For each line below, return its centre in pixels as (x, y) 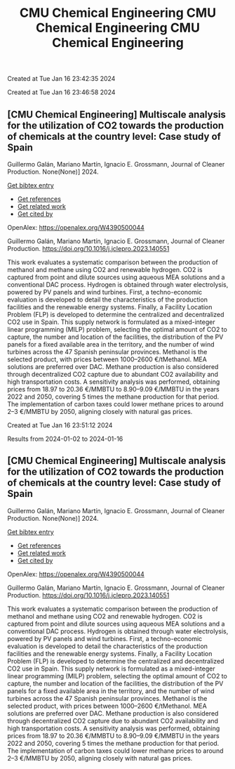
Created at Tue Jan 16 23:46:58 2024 (61, 92)
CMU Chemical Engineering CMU (118, 13)
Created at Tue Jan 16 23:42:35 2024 (61, 79)
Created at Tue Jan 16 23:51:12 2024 (60, 425)
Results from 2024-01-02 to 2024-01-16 (65, 439)
